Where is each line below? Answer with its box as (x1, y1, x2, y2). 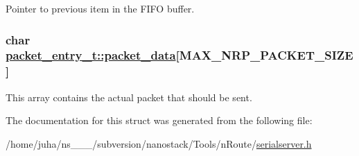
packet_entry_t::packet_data (6, 46, 176, 64)
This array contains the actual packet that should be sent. (6, 89, 252, 104)
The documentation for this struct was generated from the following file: (6, 113, 313, 128)
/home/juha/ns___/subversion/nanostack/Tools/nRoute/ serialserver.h (6, 136, 312, 150)
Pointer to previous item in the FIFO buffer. (6, 1, 195, 15)
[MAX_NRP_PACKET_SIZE (175, 46, 353, 64)
